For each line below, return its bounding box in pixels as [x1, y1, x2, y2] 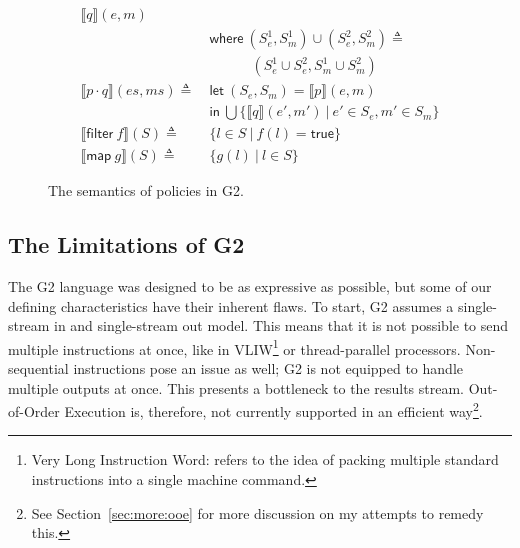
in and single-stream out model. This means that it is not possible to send [53, 315, 509, 336]
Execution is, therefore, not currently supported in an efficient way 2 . [64, 398, 483, 421]
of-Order [8, 400, 60, 421]
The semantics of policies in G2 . [48, 180, 244, 201]
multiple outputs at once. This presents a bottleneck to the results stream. [8, 377, 465, 398]
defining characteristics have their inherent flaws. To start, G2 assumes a [8, 295, 454, 316]
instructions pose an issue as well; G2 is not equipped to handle [73, 358, 463, 379]
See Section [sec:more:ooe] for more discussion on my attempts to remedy [31, 502, 484, 523]
